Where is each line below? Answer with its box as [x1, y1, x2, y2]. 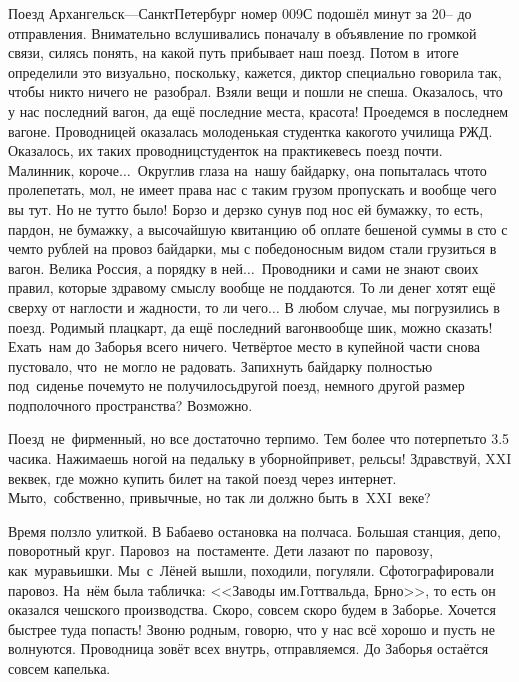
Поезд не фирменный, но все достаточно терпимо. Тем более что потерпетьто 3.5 [8, 428, 510, 449]
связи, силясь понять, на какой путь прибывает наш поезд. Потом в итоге [8, 42, 459, 63]
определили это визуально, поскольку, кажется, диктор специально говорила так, [8, 61, 502, 82]
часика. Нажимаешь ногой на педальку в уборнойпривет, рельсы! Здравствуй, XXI [8, 448, 512, 469]
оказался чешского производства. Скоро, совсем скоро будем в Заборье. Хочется [8, 599, 496, 620]
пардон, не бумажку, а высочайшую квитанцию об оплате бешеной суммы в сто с [8, 218, 508, 239]
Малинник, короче [8, 159, 120, 180]
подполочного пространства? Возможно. [8, 394, 253, 415]
